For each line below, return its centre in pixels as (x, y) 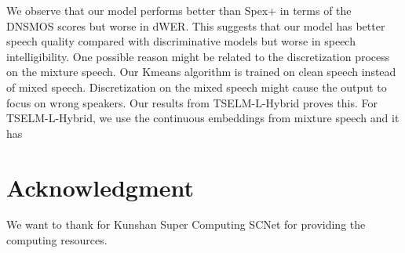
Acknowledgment (100, 187)
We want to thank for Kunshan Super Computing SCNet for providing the (186, 224)
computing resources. (57, 240)
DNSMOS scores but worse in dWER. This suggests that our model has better (196, 25)
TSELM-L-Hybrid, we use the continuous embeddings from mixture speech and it (203, 118)
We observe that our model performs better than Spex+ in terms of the (179, 10)
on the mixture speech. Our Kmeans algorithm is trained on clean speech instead (201, 72)
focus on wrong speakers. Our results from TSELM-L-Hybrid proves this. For (192, 102)
